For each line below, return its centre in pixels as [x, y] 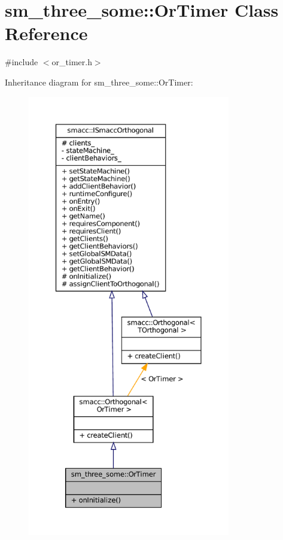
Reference [46, 33]
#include [22, 62]
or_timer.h [72, 62]
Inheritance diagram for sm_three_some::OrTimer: [99, 82]
